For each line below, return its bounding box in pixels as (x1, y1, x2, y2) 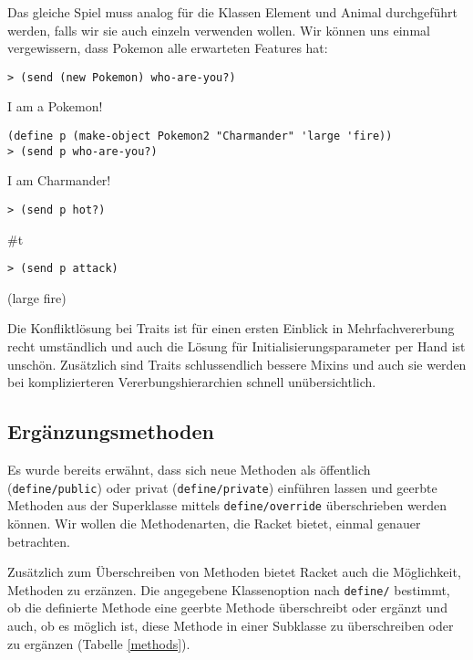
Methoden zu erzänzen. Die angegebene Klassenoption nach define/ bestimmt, (7, 580, 450, 599)
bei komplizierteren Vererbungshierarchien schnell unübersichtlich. (7, 372, 376, 392)
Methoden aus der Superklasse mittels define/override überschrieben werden (7, 496, 447, 515)
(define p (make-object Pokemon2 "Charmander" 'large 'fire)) (7, 130, 393, 143)
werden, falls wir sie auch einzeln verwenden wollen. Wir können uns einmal (7, 20, 430, 39)
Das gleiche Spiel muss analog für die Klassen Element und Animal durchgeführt (7, 3, 458, 21)
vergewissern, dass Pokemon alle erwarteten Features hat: (7, 38, 328, 58)
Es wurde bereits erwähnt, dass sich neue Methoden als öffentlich (7, 460, 371, 479)
